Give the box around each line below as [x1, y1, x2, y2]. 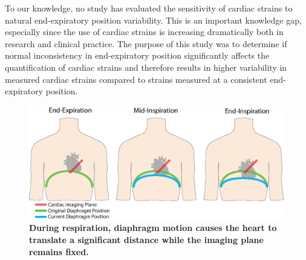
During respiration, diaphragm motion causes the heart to [29, 221, 277, 234]
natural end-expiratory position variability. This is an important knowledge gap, [5, 13, 302, 26]
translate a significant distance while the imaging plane [29, 233, 264, 245]
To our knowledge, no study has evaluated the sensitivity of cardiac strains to [5, 2, 293, 14]
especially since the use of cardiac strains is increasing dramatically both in [5, 25, 284, 38]
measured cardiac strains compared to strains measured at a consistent [5, 73, 267, 85]
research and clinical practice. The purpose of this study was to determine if [5, 37, 287, 50]
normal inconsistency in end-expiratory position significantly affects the [5, 49, 270, 62]
